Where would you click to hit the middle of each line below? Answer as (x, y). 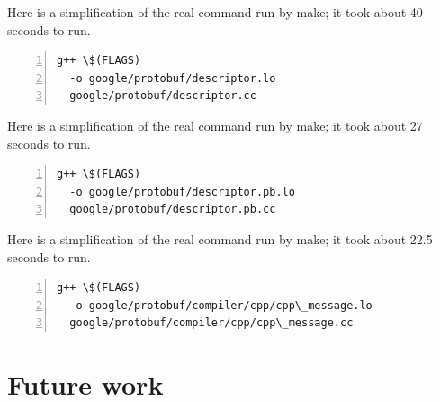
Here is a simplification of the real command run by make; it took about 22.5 (220, 238)
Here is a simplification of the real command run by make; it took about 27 (215, 125)
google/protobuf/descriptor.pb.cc (173, 210)
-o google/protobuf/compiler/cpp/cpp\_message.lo (221, 305)
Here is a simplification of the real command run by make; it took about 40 (215, 12)
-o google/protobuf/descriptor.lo (173, 78)
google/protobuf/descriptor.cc (163, 96)
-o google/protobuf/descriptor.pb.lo (182, 192)
